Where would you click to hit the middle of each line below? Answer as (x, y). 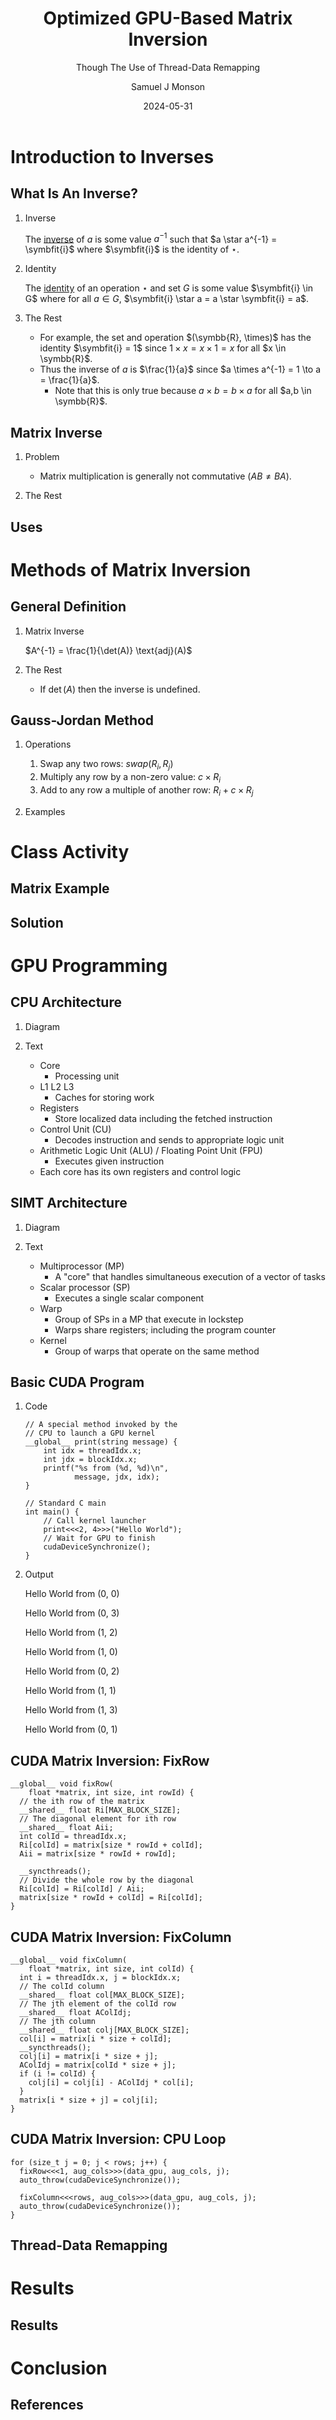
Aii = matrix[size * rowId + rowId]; (98, 1854)
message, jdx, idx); (117, 1477)
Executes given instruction (109, 1161)
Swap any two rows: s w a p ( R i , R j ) (106, 765)
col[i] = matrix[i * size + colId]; (95, 2039)
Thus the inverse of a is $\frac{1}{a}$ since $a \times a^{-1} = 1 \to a (180, 369)
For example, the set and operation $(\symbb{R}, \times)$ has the (175, 338)
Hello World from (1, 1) (70, 1691)
